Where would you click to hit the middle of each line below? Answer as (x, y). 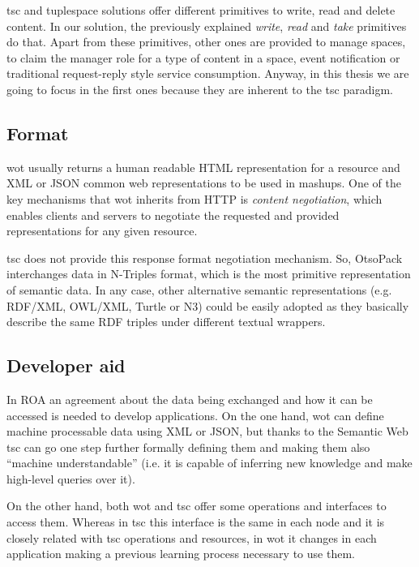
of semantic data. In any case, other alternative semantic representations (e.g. (199, 289)
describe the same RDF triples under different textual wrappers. (166, 322)
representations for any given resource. (102, 231)
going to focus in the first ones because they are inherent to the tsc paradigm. (200, 89)
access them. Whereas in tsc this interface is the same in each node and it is (196, 522)
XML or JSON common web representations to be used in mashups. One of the (204, 183)
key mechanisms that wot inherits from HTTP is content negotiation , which (195, 198)
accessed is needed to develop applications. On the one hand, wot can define (195, 415)
